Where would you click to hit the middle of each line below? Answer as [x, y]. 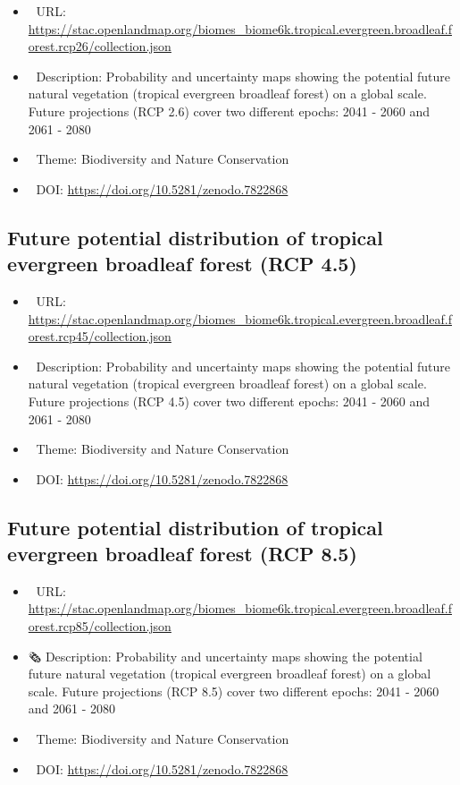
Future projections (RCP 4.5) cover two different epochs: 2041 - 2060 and [229, 401]
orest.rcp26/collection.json [100, 46]
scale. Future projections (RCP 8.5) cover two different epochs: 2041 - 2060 [234, 691]
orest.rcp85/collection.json [100, 626]
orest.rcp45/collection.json [100, 336]
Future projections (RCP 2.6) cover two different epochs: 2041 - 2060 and [229, 111]
